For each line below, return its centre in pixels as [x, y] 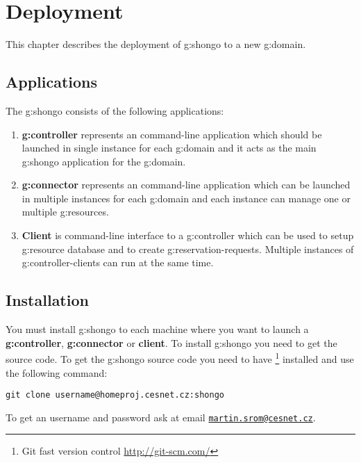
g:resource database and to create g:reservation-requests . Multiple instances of [188, 249]
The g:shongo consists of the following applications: [115, 110]
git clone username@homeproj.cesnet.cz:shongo [115, 395]
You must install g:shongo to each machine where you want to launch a [157, 329]
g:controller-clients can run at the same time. [118, 262]
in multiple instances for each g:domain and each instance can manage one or [186, 198]
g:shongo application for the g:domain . [104, 161]
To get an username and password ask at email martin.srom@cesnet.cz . [161, 417]
